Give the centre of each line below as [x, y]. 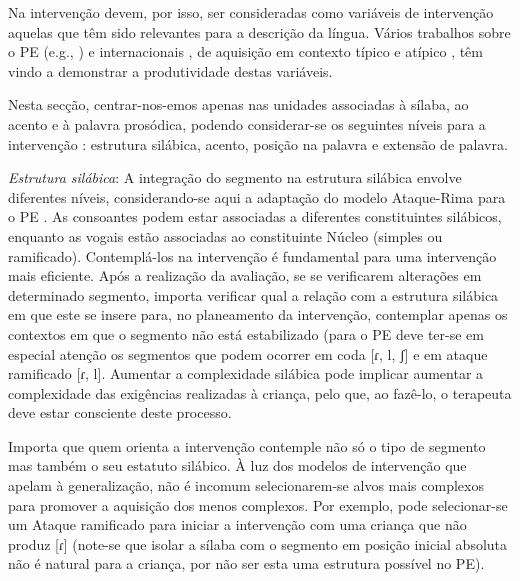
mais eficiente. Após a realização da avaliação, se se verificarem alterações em [245, 275]
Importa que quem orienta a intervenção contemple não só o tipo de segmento [247, 445]
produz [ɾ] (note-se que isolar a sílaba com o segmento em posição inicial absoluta [258, 543]
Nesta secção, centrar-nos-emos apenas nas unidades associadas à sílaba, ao [238, 104]
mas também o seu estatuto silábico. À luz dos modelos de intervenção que [237, 465]
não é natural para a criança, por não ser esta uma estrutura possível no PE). [246, 563]
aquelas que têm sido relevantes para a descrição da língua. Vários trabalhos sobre [259, 31]
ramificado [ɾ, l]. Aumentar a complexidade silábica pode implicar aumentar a [246, 373]
